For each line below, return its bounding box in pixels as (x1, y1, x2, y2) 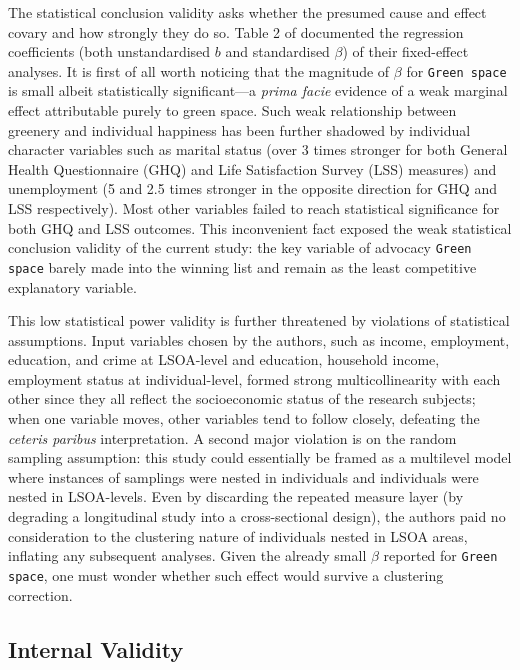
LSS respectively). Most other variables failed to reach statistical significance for (8, 198, 500, 218)
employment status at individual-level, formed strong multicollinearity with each (8, 368, 501, 389)
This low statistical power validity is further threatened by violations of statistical (8, 310, 510, 331)
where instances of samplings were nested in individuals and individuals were (8, 466, 479, 487)
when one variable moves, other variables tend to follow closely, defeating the (8, 408, 480, 429)
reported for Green (383, 545, 498, 566)
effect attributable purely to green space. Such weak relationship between (8, 100, 457, 121)
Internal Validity (8, 633, 184, 664)
